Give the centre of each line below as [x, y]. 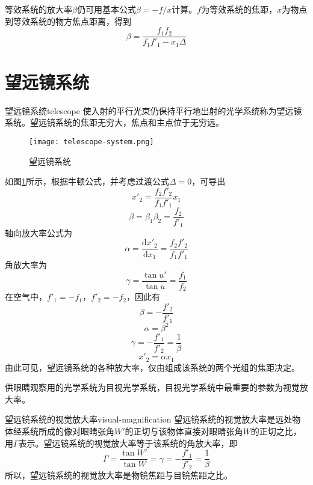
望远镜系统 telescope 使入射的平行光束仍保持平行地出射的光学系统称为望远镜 [153, 110]
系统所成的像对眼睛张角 [68, 431]
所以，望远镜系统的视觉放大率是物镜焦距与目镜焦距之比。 [119, 474]
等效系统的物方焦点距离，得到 [72, 21]
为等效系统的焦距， [239, 9]
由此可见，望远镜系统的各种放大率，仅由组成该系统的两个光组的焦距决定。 [152, 367]
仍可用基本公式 [106, 9]
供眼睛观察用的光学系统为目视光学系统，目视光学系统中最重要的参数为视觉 [152, 387]
